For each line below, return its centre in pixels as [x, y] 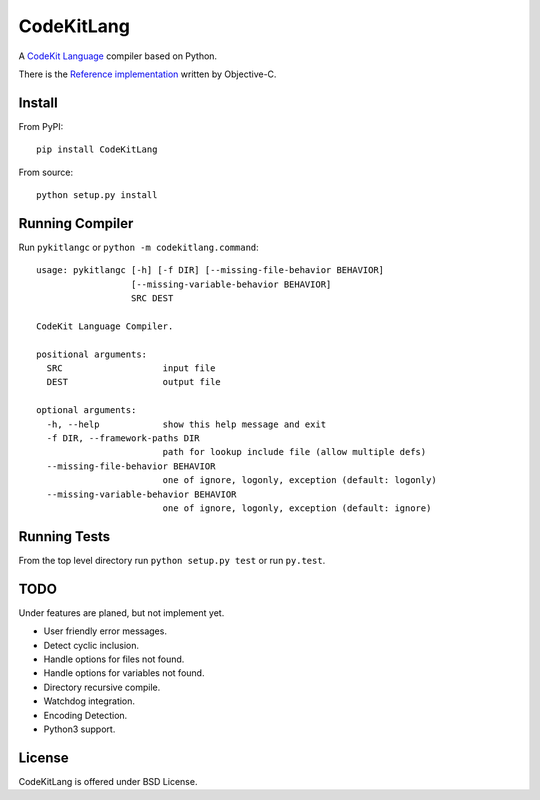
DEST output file [134, 382]
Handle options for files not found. [114, 659]
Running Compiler [76, 223]
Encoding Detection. [85, 715]
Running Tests [64, 536]
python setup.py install [97, 195]
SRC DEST [152, 298]
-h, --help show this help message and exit [186, 424]
